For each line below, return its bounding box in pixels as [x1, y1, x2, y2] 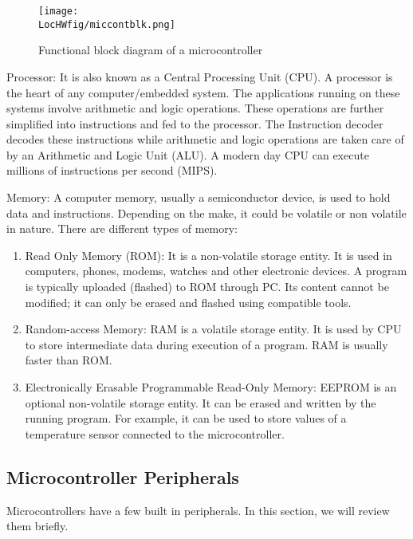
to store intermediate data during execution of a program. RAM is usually [25, 336, 388, 352]
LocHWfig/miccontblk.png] [38, 18, 175, 30]
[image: [38, 6, 79, 17]
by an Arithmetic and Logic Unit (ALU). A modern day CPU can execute [6, 146, 369, 163]
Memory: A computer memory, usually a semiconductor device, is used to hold [6, 189, 391, 206]
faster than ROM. [25, 352, 112, 368]
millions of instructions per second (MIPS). [6, 162, 218, 179]
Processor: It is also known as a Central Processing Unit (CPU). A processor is [6, 68, 393, 85]
